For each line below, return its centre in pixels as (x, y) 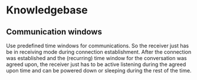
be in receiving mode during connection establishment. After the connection (99, 52)
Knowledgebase (47, 10)
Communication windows (54, 32)
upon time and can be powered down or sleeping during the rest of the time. (99, 70)
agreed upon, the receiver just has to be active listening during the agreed (96, 64)
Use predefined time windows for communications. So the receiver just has (98, 46)
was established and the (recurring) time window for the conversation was (96, 58)
